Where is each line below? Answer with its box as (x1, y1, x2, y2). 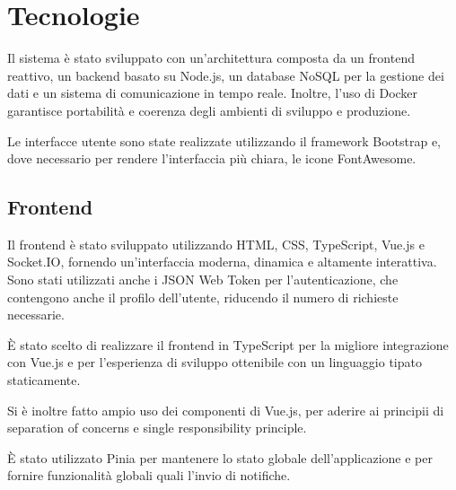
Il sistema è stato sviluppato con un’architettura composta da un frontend (7, 48, 415, 67)
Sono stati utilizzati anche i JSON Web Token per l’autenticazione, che (7, 270, 399, 289)
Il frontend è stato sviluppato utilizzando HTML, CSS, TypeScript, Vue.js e (7, 234, 425, 253)
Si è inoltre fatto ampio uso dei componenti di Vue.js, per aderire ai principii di (7, 400, 444, 419)
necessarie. (7, 305, 65, 324)
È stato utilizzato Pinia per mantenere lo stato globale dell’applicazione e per (7, 448, 433, 467)
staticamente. (7, 371, 81, 389)
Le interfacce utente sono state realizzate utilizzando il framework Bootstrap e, (7, 131, 441, 150)
